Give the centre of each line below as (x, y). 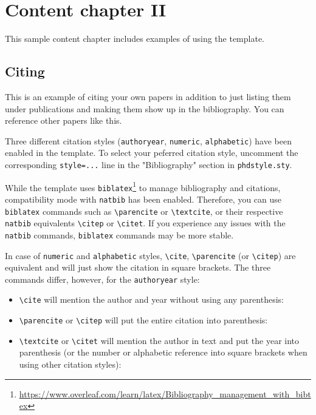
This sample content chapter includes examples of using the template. (135, 39)
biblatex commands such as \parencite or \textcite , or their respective (144, 211)
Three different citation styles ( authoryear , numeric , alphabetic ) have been (148, 140)
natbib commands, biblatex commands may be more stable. (119, 234)
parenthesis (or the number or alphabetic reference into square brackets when (163, 352)
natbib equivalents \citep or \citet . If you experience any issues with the (145, 223)
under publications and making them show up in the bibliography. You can (145, 108)
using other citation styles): (70, 364)
